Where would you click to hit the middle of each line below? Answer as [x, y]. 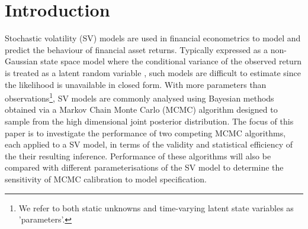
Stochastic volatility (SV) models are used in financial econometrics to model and [153, 38]
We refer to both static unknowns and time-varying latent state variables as [156, 207]
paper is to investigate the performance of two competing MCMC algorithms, [145, 133]
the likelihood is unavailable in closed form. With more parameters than [136, 84]
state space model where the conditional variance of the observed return [171, 61]
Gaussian [21, 61]
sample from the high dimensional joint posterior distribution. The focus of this [149, 121]
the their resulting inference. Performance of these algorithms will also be [138, 156]
